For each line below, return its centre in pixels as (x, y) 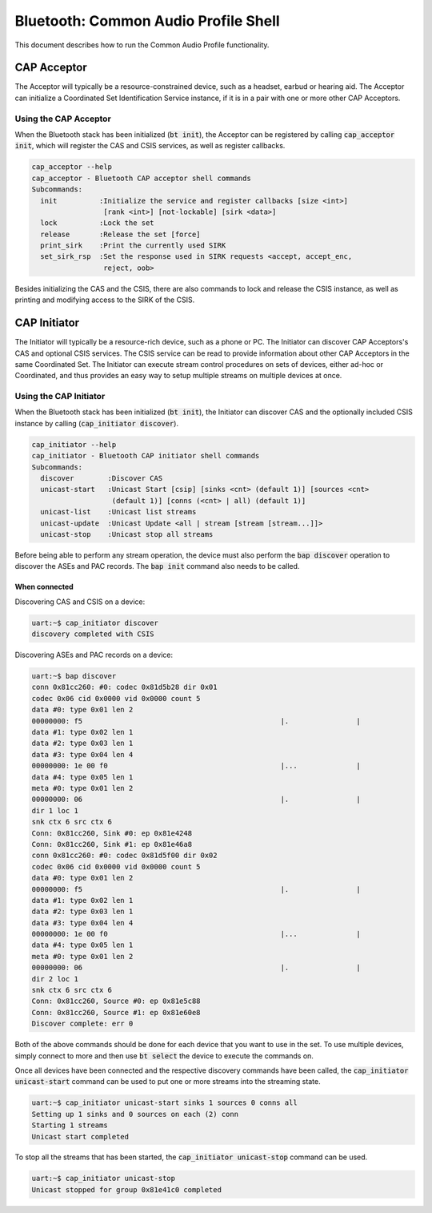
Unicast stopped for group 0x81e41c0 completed (126, 1189)
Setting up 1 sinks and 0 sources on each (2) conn (135, 1114)
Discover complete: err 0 (82, 1024)
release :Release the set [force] (120, 234)
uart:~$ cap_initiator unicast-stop (104, 1179)
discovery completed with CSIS (93, 634)
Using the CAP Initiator (60, 397)
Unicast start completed (80, 1136)
